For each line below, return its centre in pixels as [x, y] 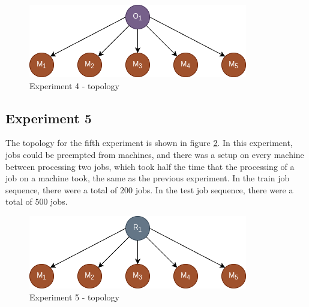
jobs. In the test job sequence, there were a [214, 189]
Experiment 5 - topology [74, 297]
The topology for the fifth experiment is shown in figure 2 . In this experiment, [149, 143]
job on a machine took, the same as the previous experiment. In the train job [148, 178]
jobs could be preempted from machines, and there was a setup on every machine [155, 154]
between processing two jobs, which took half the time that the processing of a [150, 166]
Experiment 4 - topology [74, 85]
